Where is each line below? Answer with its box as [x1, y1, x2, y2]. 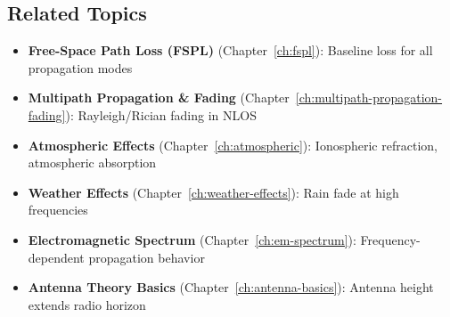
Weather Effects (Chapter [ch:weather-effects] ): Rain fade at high [28, 183, 399, 201]
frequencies [28, 200, 88, 219]
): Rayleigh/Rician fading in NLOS [65, 105, 257, 124]
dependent [28, 248, 85, 266]
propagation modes [28, 58, 133, 77]
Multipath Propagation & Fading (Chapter [28, 88, 290, 107]
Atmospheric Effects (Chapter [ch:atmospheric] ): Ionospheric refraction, [28, 135, 438, 154]
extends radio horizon [28, 295, 146, 313]
